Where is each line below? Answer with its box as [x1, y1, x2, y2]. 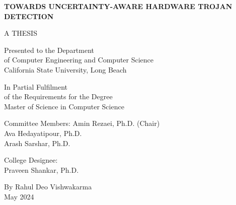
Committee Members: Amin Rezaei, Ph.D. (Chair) [4, 118, 160, 128]
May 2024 [4, 191, 34, 201]
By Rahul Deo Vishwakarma [4, 181, 92, 192]
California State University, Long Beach [4, 64, 127, 75]
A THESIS [4, 28, 37, 38]
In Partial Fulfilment [4, 81, 68, 92]
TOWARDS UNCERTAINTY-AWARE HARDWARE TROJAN [4, 1, 232, 11]
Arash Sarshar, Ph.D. [4, 138, 70, 148]
